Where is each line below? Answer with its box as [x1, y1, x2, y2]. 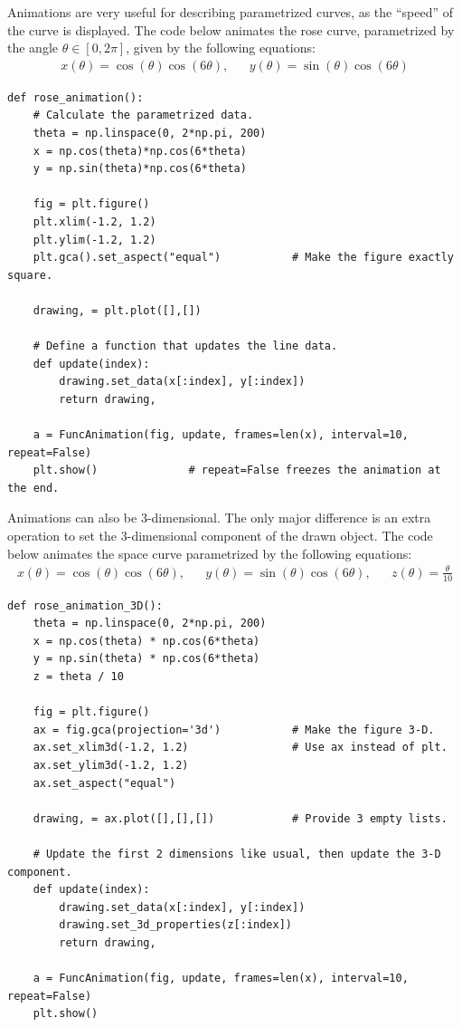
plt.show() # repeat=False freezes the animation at [33, 464, 441, 477]
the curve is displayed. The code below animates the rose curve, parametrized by [7, 20, 455, 39]
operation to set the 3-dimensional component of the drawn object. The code [7, 526, 433, 545]
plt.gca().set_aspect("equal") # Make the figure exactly [33, 251, 454, 264]
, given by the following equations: [126, 38, 316, 57]
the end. [7, 481, 60, 494]
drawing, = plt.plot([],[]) [33, 303, 202, 317]
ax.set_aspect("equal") [33, 776, 176, 790]
